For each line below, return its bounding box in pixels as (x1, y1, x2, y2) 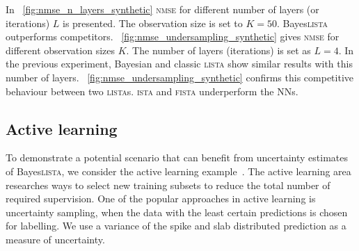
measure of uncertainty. (6, 232, 105, 246)
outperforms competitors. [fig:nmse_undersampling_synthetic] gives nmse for (6, 29, 340, 44)
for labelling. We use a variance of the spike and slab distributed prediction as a (6, 218, 346, 233)
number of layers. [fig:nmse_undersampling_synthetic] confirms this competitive (6, 70, 353, 84)
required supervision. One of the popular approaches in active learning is (6, 191, 316, 206)
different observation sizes (6, 42, 115, 57)
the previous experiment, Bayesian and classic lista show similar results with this (6, 56, 353, 71)
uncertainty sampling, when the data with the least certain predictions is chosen (6, 204, 348, 219)
